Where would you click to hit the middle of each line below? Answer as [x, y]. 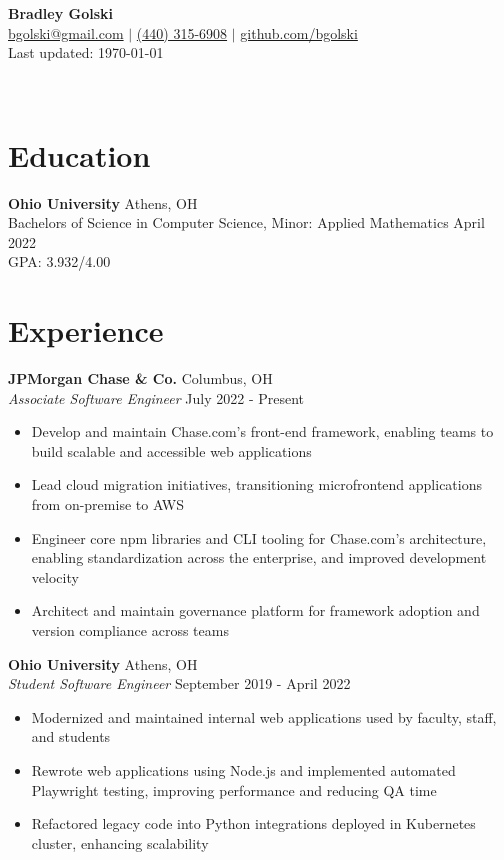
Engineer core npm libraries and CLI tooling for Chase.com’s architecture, [259, 537]
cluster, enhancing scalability [120, 842]
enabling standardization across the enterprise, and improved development [259, 557]
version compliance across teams [130, 629]
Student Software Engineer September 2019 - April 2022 [179, 683]
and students [71, 736]
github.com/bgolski [299, 32]
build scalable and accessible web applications [171, 450]
